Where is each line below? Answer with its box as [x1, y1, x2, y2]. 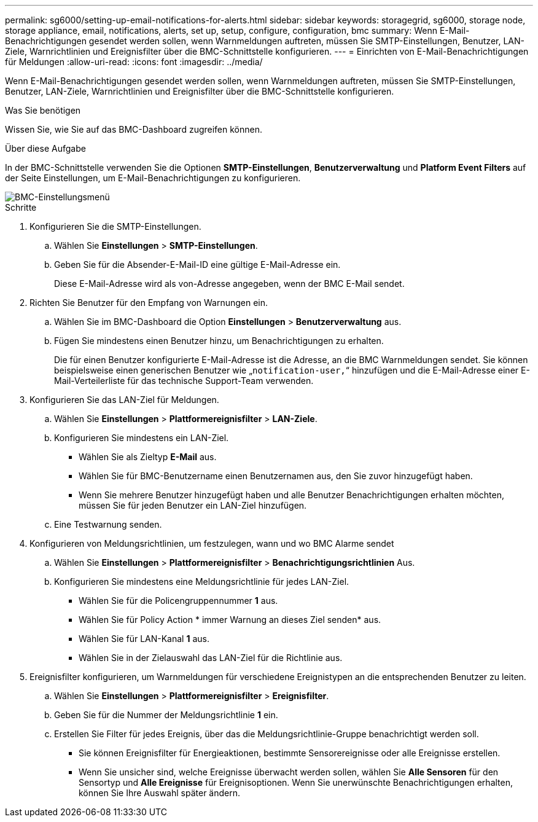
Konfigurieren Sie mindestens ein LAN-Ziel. [54, 433, 229, 443]
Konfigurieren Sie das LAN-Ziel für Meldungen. [29, 394, 219, 405]
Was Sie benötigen [5, 105, 81, 115]
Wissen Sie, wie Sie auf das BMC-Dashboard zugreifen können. [5, 124, 263, 135]
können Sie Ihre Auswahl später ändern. [79, 788, 241, 798]
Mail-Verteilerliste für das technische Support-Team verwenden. [54, 375, 314, 386]
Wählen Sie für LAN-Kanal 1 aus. [79, 633, 209, 644]
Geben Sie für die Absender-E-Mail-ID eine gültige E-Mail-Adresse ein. [54, 259, 341, 270]
